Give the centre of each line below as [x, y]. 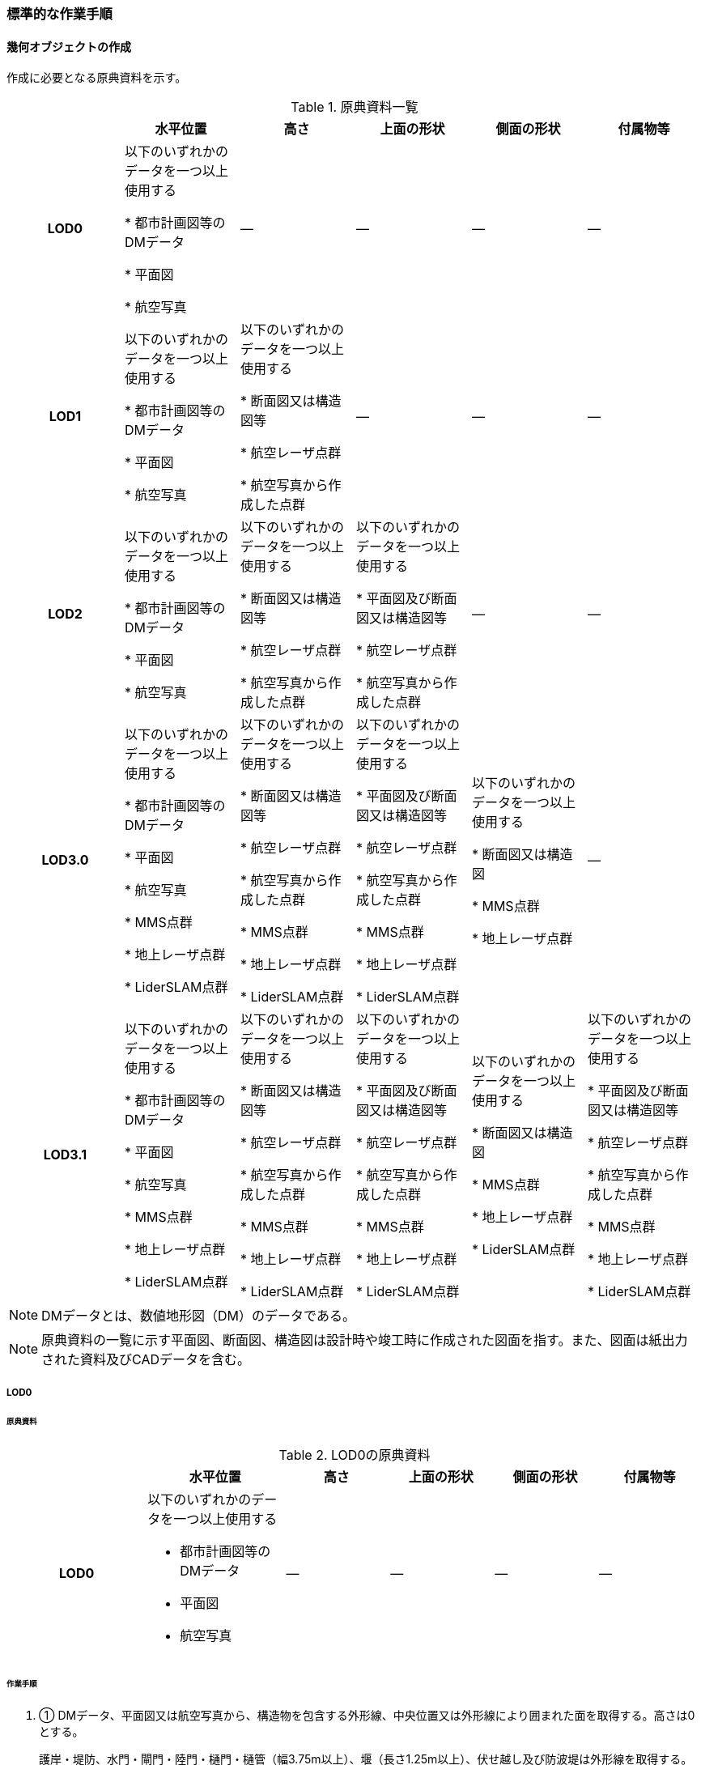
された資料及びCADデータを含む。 [146, 1360]
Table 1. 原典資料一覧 [355, 107]
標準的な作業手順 [59, 14]
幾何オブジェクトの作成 [69, 46]
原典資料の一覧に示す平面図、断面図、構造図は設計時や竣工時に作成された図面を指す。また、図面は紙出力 [365, 1340]
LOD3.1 [65, 1155]
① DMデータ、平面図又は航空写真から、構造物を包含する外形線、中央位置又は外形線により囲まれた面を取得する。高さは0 [367, 1715]
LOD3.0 [65, 860]
